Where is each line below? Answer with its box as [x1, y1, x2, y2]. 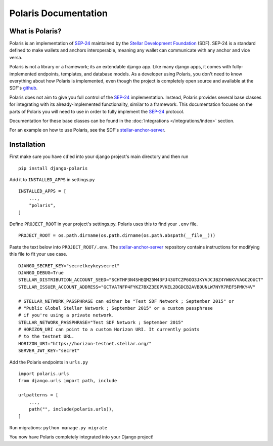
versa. [9, 54, 23, 60]
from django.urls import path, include [18, 378, 117, 384]
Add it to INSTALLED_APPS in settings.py [9, 177, 95, 183]
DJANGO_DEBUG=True [18, 270, 64, 275]
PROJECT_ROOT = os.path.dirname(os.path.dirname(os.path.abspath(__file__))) [18, 233, 216, 238]
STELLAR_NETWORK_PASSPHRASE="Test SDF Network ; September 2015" [18, 319, 184, 325]
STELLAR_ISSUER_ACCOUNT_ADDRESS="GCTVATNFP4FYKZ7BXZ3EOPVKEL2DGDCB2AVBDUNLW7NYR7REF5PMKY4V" [18, 284, 256, 290]
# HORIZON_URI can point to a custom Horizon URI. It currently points [18, 327, 200, 333]
